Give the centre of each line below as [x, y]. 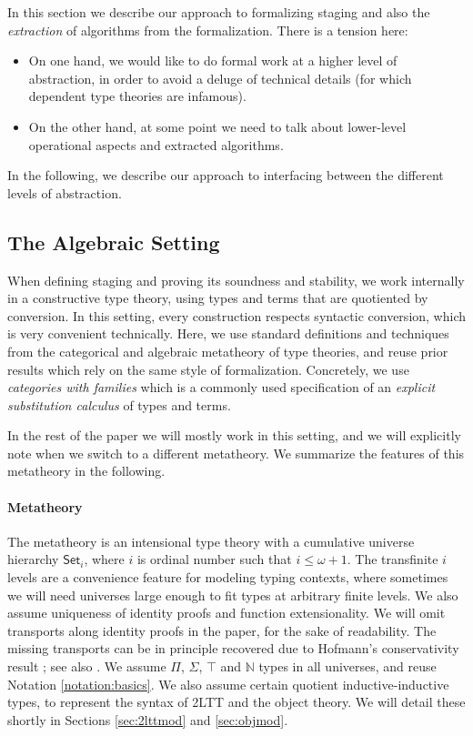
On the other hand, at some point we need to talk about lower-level [217, 126]
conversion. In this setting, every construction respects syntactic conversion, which [236, 315]
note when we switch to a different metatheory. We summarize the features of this [236, 453]
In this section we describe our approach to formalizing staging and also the [219, 12]
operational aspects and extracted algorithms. [156, 144]
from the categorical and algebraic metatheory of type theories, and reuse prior [228, 351]
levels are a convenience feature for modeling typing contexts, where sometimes [228, 577]
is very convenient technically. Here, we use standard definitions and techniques [228, 333]
